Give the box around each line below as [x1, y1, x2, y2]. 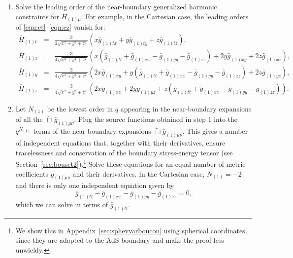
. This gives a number [182, 126, 248, 136]
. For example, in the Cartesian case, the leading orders [81, 11, 249, 21]
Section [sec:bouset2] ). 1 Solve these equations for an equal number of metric [15, 157, 246, 169]
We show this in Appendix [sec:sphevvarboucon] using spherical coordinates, [15, 225, 247, 235]
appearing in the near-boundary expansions [120, 103, 252, 113]
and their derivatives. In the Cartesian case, [72, 168, 205, 179]
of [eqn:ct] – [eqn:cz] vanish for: [15, 22, 105, 32]
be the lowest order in [47, 103, 113, 113]
